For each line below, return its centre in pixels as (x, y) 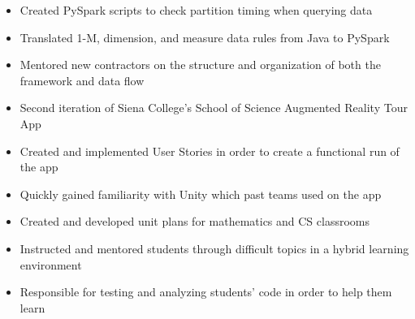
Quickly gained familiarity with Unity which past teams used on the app (201, 194)
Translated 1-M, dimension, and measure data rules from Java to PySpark (205, 37)
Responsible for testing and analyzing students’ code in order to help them (206, 292)
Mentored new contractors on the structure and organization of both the (200, 65)
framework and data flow (82, 80)
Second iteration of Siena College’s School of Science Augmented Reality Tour (214, 108)
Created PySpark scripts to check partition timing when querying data (196, 10)
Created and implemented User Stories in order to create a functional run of (210, 151)
